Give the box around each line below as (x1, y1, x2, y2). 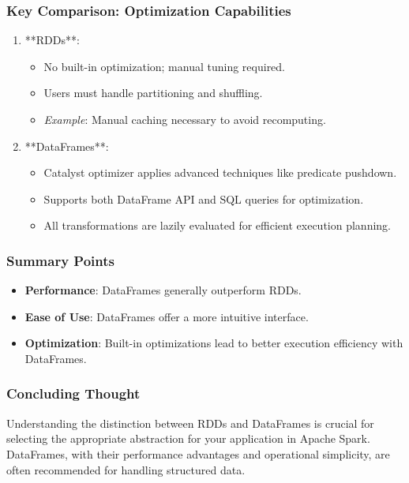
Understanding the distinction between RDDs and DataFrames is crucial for (6, 414, 374, 431)
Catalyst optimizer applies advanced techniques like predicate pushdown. (43, 164, 397, 181)
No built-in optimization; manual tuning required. (43, 58, 286, 74)
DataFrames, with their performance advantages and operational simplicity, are (6, 445, 390, 462)
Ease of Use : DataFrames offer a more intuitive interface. (24, 308, 309, 324)
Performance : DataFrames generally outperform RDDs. (24, 282, 302, 298)
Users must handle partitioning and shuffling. (43, 84, 263, 101)
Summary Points (6, 250, 114, 270)
